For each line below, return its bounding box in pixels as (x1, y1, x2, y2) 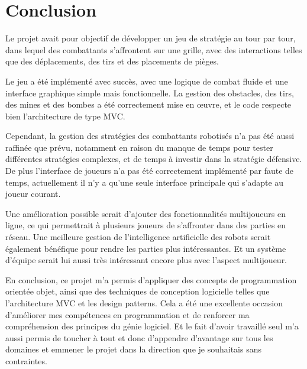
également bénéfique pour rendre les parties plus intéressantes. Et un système (5, 242, 286, 254)
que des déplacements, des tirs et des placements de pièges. (5, 55, 219, 67)
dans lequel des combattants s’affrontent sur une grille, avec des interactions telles (5, 43, 302, 56)
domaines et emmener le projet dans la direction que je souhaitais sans (5, 343, 261, 355)
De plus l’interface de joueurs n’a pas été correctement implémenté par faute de (5, 164, 294, 177)
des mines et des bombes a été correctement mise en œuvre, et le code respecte (5, 98, 292, 111)
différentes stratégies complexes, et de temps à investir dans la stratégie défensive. (5, 153, 302, 165)
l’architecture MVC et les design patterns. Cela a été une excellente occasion (5, 297, 283, 309)
